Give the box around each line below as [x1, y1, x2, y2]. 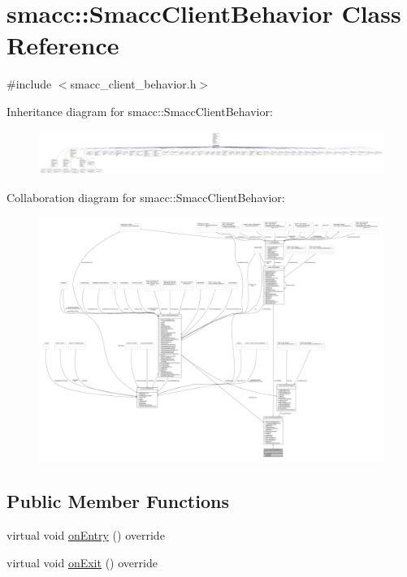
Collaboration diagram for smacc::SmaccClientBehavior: [6, 188, 285, 205]
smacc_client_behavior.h [70, 75, 197, 93]
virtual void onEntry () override [6, 527, 165, 544]
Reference [6, 28, 119, 62]
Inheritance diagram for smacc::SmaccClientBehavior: [6, 102, 273, 119]
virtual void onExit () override [6, 553, 158, 571]
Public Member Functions [6, 489, 229, 514]
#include [6, 75, 52, 93]
